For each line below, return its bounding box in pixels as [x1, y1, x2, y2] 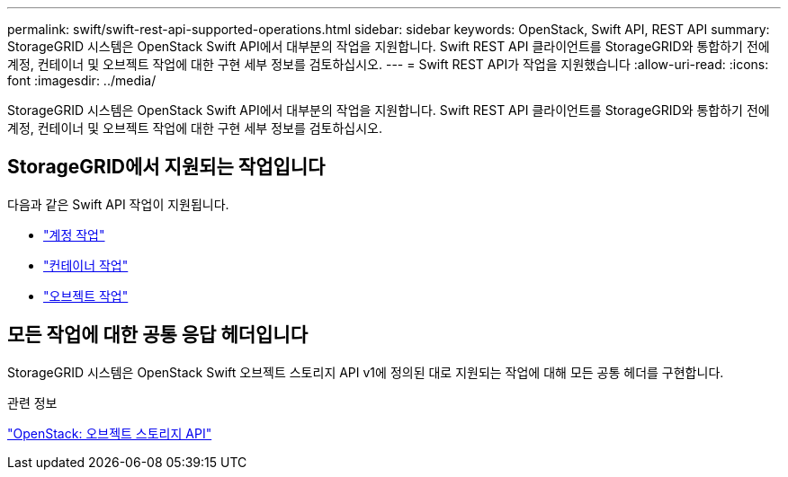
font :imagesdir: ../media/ [7, 73, 157, 88]
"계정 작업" [43, 226, 105, 243]
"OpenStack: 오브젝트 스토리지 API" [7, 425, 212, 441]
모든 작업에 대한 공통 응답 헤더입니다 [7, 323, 308, 347]
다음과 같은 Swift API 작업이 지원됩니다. [7, 196, 229, 212]
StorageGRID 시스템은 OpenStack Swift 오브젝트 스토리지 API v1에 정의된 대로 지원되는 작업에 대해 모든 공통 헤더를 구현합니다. [7, 364, 724, 380]
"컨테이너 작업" [43, 257, 129, 273]
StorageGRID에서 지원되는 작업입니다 [7, 155, 326, 179]
